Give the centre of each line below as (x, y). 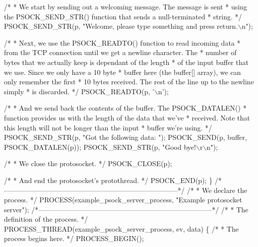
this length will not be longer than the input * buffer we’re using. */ (108, 127)
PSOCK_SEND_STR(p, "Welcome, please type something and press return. (121, 26)
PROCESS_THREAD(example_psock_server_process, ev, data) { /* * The (121, 228)
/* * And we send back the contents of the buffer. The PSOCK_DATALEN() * (125, 108)
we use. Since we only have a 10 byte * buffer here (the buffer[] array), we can (123, 72)
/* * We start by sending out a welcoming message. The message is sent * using (126, 6)
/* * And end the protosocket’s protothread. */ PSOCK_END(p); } (108, 180)
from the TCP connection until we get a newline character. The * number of (120, 52)
